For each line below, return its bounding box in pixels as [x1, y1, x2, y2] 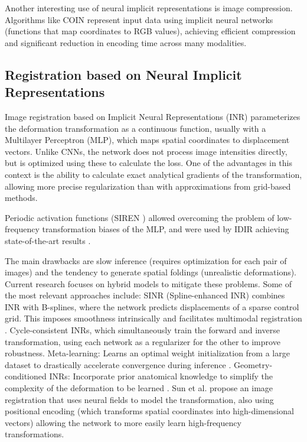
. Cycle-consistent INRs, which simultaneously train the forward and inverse [5, 324, 280, 336]
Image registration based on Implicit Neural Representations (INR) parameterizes [5, 110, 301, 122]
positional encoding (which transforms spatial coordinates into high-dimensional [5, 405, 294, 417]
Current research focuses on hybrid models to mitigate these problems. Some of [5, 277, 292, 290]
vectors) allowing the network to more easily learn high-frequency [5, 416, 241, 428]
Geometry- [234, 358, 273, 370]
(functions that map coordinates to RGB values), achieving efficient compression [5, 25, 296, 37]
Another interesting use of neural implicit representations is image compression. [5, 2, 293, 14]
